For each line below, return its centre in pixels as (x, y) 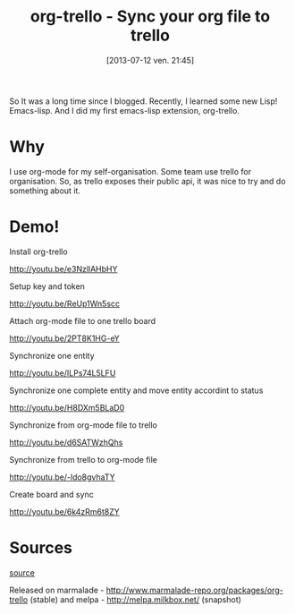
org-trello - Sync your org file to (150, 17)
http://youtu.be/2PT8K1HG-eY (65, 338)
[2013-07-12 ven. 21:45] (150, 60)
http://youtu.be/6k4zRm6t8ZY (65, 511)
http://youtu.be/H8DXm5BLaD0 (67, 407)
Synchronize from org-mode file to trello (84, 425)
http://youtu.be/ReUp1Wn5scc (65, 303)
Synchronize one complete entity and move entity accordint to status (136, 390)
